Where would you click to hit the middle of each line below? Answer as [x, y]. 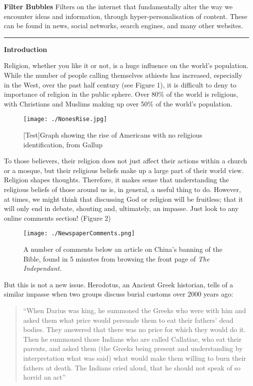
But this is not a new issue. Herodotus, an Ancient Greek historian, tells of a [119, 284]
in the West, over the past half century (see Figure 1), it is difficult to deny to [120, 84]
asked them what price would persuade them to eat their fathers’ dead [128, 320]
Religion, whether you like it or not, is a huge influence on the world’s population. [126, 65]
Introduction [26, 49]
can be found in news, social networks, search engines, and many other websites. [124, 26]
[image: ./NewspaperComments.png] [79, 234]
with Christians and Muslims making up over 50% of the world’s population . [118, 103]
